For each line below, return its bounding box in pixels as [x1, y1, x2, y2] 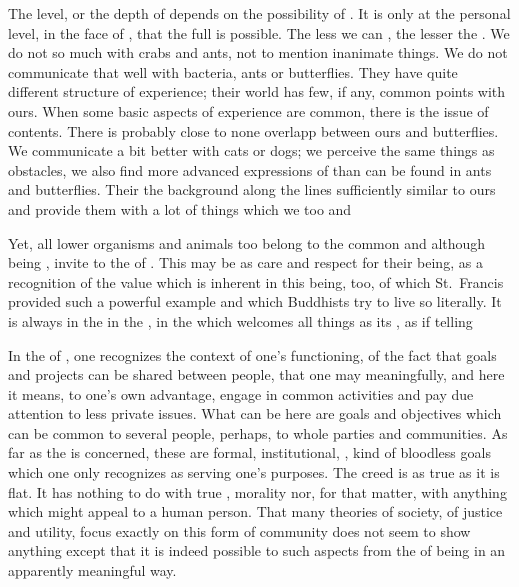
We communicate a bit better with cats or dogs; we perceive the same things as [8, 140, 495, 161]
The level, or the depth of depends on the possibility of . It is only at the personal [8, 3, 511, 23]
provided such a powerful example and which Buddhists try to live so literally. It [8, 291, 502, 312]
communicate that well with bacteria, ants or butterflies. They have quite [8, 61, 458, 82]
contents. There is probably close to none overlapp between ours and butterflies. [8, 120, 499, 141]
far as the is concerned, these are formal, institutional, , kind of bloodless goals [8, 442, 491, 463]
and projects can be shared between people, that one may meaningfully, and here [8, 364, 505, 385]
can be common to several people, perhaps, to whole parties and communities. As [8, 422, 508, 443]
